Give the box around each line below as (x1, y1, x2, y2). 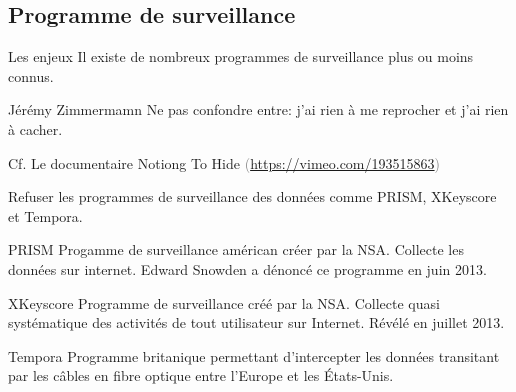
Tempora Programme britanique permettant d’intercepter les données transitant (8, 345, 500, 366)
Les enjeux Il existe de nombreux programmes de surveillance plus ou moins (8, 46, 474, 67)
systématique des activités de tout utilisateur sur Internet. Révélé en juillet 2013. (8, 312, 505, 333)
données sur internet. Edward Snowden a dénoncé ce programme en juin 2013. (8, 258, 487, 279)
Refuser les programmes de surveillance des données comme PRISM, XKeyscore (8, 186, 497, 207)
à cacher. (8, 118, 63, 139)
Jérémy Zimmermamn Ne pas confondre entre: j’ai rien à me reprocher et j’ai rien (8, 99, 509, 120)
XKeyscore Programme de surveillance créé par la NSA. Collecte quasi (8, 292, 440, 313)
